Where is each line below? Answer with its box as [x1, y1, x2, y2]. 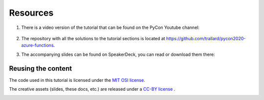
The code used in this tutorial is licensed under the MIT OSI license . [9, 77, 145, 83]
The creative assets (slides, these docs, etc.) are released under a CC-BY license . [9, 86, 176, 92]
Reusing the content [9, 64, 72, 73]
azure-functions [21, 42, 54, 49]
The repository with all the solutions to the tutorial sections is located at [21, 35, 166, 41]
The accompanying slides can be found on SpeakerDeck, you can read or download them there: [21, 51, 215, 57]
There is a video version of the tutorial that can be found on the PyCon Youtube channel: [21, 25, 200, 30]
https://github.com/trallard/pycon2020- [166, 35, 246, 41]
